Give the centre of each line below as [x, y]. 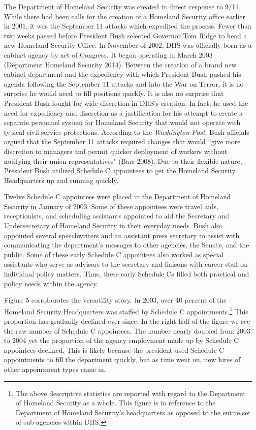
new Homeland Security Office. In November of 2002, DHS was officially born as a [128, 45]
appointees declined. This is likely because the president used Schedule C [114, 350]
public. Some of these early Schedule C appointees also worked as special [114, 254]
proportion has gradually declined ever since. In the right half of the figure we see [127, 321]
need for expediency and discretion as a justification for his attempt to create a [124, 112]
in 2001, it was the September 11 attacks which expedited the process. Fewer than [128, 26]
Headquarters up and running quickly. [61, 180]
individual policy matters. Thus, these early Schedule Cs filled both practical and [127, 274]
